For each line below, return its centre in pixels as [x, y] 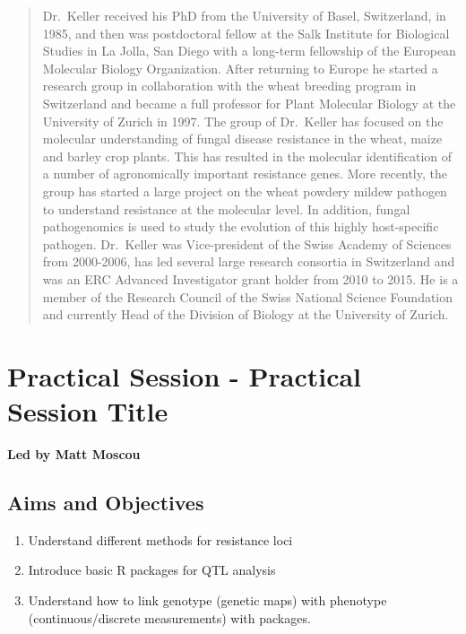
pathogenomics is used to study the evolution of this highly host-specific [241, 226]
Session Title [88, 411]
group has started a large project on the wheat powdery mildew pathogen [245, 191]
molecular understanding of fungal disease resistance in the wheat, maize [242, 139]
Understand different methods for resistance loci [160, 539]
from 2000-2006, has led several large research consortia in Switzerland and [249, 261]
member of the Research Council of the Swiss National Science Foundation [248, 296]
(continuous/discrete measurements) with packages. [169, 617]
